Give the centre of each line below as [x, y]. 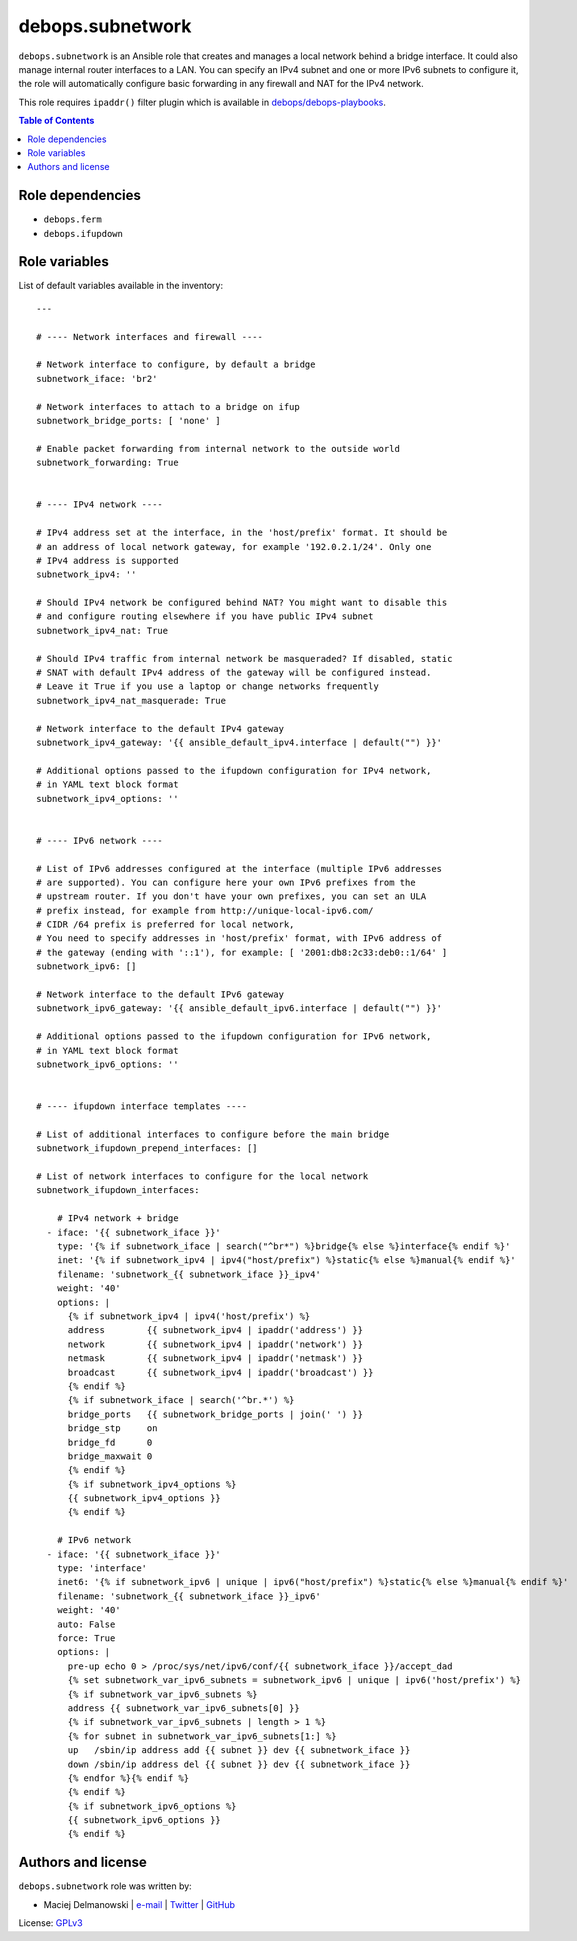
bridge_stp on [112, 1428]
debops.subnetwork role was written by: [105, 1886]
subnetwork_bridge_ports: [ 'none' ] [129, 420]
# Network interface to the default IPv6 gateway [160, 994]
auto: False [86, 1624]
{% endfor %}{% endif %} [128, 1778]
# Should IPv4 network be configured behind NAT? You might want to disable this [242, 603]
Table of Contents [56, 121]
